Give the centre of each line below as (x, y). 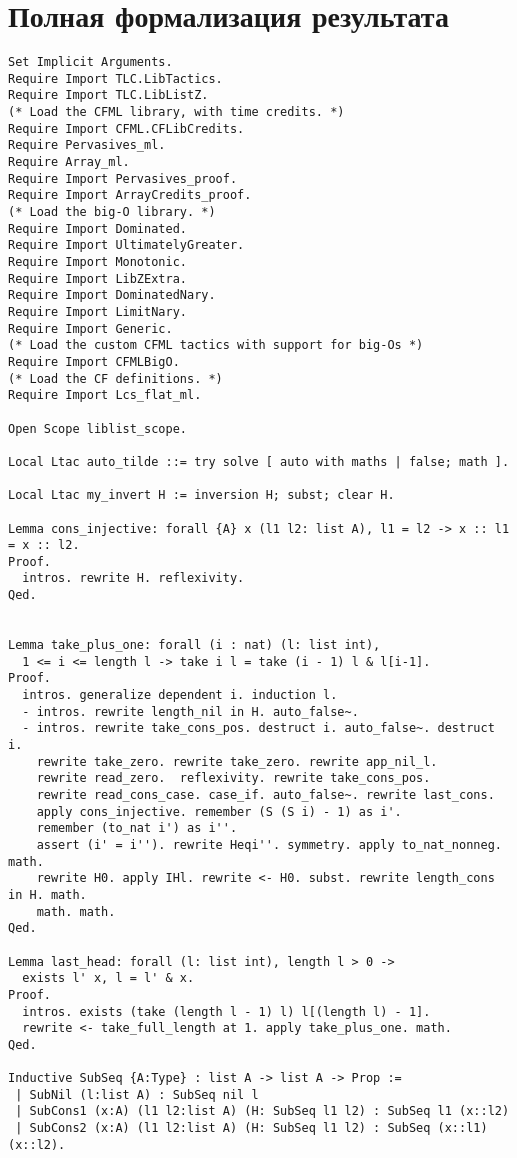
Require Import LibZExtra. (97, 278)
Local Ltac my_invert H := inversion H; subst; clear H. (201, 495)
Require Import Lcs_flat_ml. (105, 395)
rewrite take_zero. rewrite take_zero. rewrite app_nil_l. (237, 761)
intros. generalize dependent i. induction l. (180, 695)
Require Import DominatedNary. (112, 295)
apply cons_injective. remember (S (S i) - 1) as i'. (219, 811)
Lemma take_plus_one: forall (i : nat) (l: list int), (194, 645)
